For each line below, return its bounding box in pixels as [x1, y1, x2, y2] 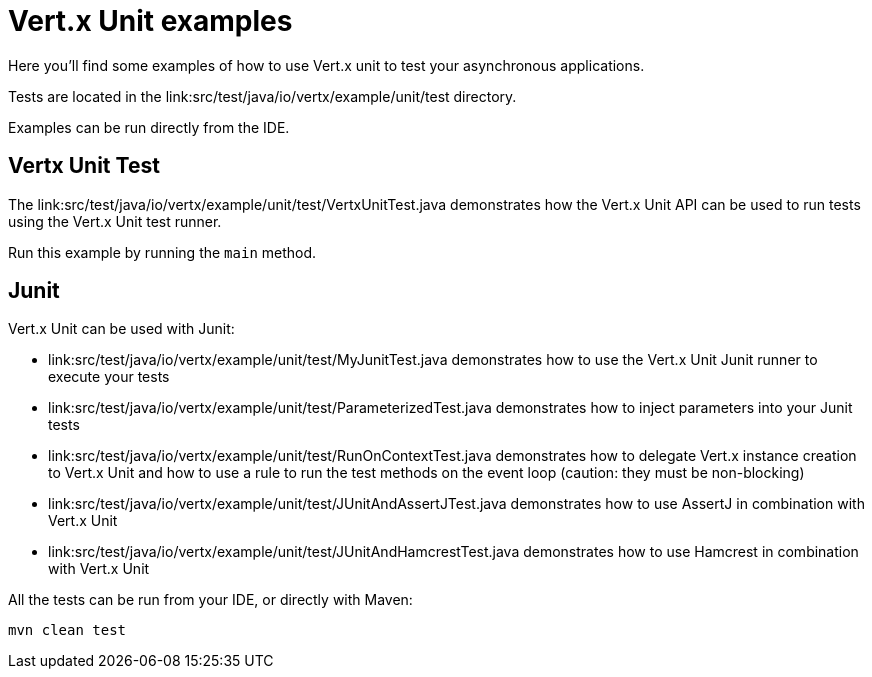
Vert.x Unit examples [8, 4, 293, 38]
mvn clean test [8, 622, 127, 639]
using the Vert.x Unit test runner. [8, 212, 222, 230]
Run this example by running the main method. [8, 243, 317, 261]
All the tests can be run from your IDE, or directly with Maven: [8, 591, 413, 609]
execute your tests [48, 368, 170, 386]
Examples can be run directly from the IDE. [8, 118, 290, 136]
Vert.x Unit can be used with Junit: [8, 320, 235, 338]
